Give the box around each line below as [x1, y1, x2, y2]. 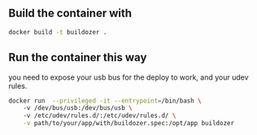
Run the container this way [8, 50, 147, 64]
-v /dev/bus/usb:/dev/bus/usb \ [23, 104, 133, 112]
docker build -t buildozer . [8, 28, 107, 36]
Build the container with [8, 7, 133, 20]
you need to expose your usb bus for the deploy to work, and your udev [8, 72, 250, 82]
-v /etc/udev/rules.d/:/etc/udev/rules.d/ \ [23, 111, 176, 120]
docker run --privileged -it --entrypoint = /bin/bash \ [8, 97, 202, 105]
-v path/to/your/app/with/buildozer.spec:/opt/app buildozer [23, 120, 234, 128]
